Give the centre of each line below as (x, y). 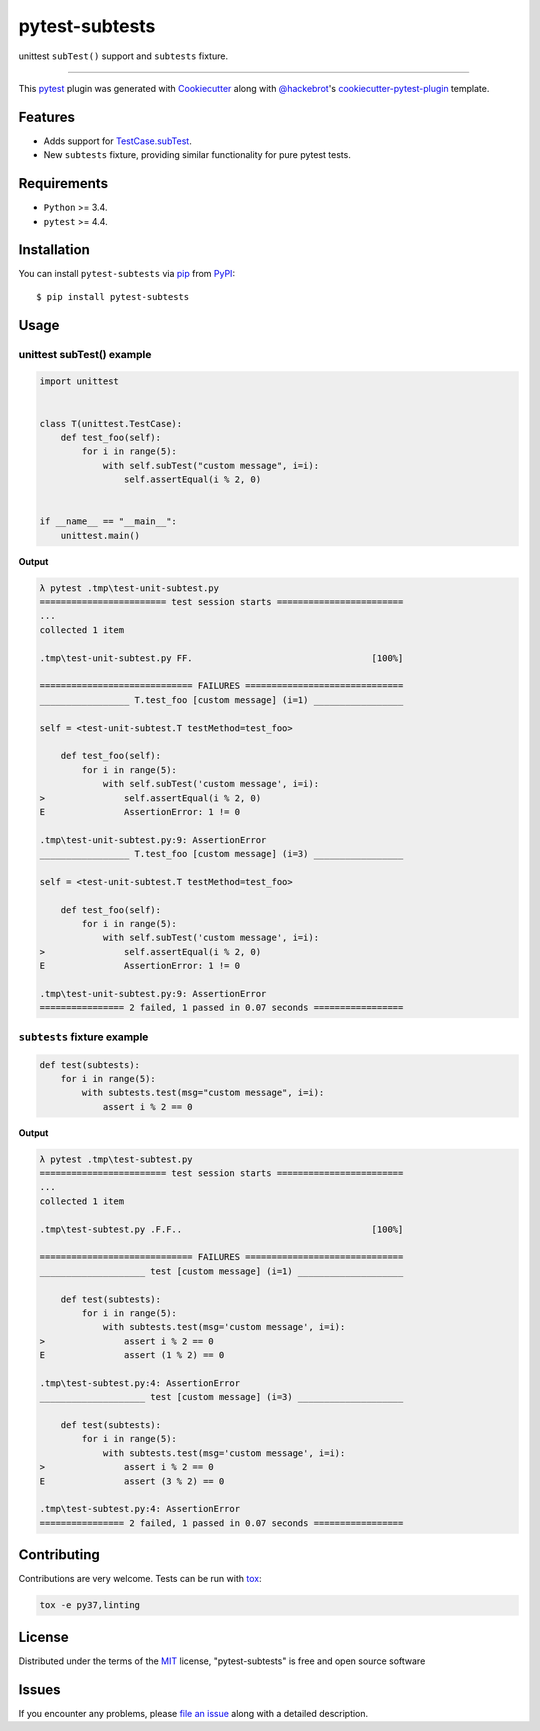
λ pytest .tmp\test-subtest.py (116, 1159)
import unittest (79, 381)
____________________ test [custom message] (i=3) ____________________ (221, 1397)
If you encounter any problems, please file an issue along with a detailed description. (193, 1713)
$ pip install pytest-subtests (113, 296)
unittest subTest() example (85, 354)
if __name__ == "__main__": (108, 521)
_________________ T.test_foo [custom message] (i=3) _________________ (221, 854)
